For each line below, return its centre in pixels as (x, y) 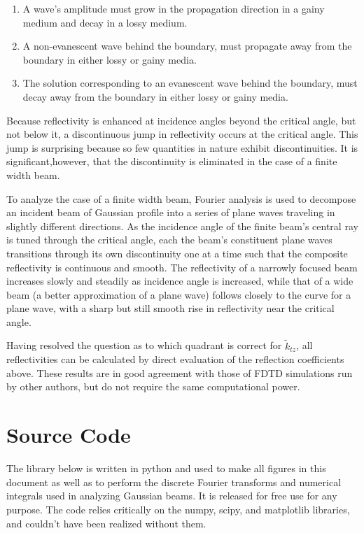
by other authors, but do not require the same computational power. (153, 386)
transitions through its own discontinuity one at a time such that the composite (177, 253)
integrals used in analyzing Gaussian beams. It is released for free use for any (172, 496)
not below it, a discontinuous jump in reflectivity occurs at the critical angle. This (182, 134)
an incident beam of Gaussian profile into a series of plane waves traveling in (171, 212)
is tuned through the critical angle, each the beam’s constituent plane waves (169, 240)
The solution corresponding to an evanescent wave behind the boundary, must (190, 83)
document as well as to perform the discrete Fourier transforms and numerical (174, 482)
